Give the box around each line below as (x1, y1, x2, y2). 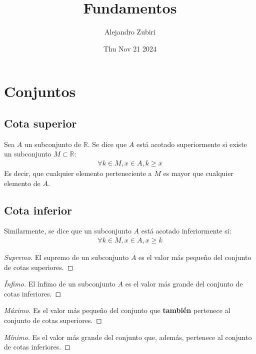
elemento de (4, 177, 40, 188)
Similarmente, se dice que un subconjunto (4, 225, 131, 236)
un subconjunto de (24, 138, 81, 149)
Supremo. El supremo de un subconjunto (4, 251, 129, 262)
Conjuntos (4, 81, 76, 101)
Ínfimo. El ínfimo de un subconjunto (4, 278, 115, 289)
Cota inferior (4, 202, 72, 217)
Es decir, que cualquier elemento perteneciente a (4, 167, 152, 178)
